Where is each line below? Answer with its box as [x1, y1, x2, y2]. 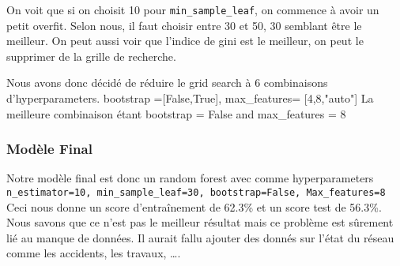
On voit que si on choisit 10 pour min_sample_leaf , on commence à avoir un [6, 2, 379, 17]
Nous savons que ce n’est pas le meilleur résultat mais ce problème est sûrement [6, 214, 394, 230]
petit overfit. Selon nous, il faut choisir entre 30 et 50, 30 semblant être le [6, 17, 362, 33]
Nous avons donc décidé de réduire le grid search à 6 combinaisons [6, 74, 328, 91]
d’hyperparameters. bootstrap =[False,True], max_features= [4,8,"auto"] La [6, 90, 374, 107]
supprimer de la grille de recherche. [6, 47, 176, 64]
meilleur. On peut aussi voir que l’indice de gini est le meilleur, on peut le [6, 32, 364, 49]
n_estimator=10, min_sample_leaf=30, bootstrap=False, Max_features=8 [6, 187, 386, 199]
